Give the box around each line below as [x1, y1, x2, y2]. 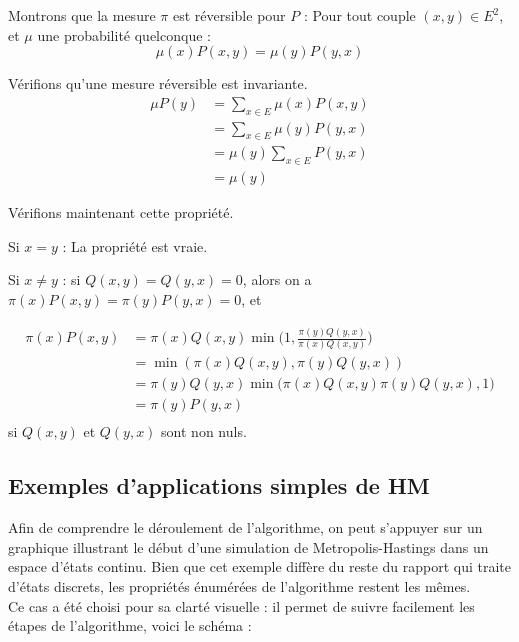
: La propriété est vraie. [62, 235, 208, 256]
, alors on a [242, 269, 312, 290]
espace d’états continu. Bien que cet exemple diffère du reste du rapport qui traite [8, 556, 512, 577]
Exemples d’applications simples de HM [8, 470, 430, 501]
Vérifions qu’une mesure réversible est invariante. [8, 73, 308, 94]
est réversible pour [172, 5, 286, 25]
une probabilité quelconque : [37, 24, 211, 45]
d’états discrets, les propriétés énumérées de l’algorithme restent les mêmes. [8, 576, 471, 597]
